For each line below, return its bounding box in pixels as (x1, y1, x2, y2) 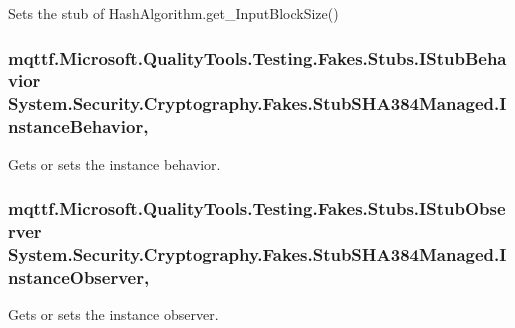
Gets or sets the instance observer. (8, 304, 219, 325)
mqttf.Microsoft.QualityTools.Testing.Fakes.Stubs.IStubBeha (8, 45, 507, 70)
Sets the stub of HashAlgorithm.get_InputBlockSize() (8, 3, 339, 23)
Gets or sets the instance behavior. (8, 153, 221, 174)
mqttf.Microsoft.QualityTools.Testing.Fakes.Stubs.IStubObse (8, 196, 506, 221)
